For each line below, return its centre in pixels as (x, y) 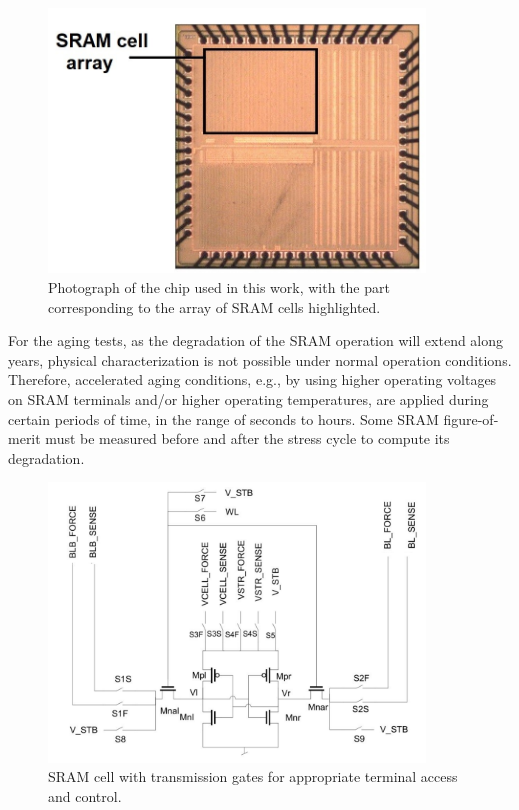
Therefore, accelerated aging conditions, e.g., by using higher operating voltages (252, 379)
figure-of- (471, 418)
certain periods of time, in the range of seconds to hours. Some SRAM (223, 418)
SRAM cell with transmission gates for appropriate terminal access (253, 776)
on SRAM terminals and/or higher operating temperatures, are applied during (248, 398)
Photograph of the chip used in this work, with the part (219, 286)
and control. (85, 795)
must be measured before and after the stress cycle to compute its (247, 438)
